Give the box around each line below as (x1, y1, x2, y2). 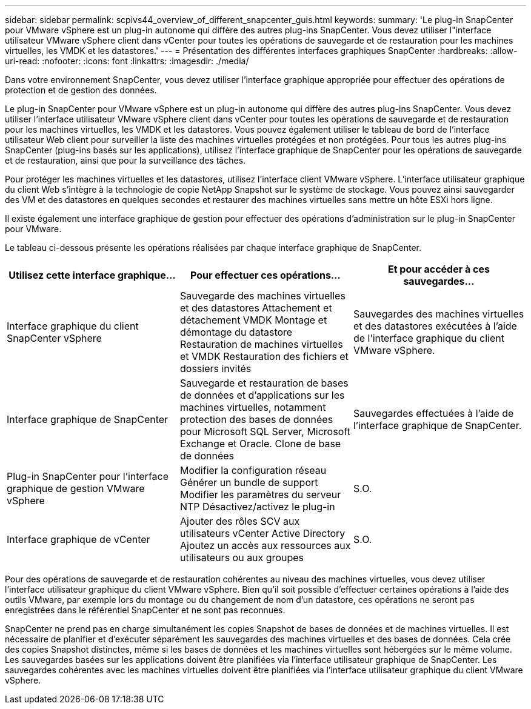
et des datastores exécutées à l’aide (353, 320, 517, 332)
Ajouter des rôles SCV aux (179, 515, 300, 527)
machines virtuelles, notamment (179, 401, 326, 413)
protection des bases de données (179, 413, 333, 425)
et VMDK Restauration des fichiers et (179, 350, 349, 362)
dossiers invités (179, 362, 252, 374)
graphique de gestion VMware (7, 482, 145, 494)
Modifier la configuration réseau (179, 464, 327, 476)
